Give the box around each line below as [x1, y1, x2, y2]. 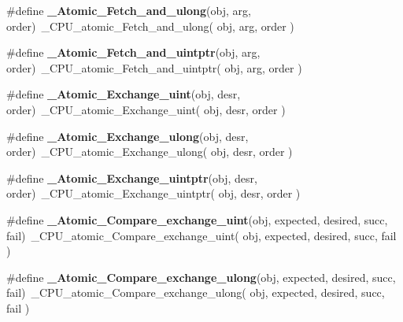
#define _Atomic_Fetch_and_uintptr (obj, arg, [6, 44, 261, 61]
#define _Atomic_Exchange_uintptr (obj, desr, [6, 169, 257, 186]
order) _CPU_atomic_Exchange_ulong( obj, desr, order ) [6, 143, 293, 160]
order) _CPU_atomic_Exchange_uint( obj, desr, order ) [6, 101, 286, 117]
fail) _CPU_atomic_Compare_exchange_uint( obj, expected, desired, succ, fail [6, 227, 397, 243]
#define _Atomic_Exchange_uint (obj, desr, [6, 86, 241, 102]
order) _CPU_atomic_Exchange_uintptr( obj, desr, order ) [6, 185, 301, 202]
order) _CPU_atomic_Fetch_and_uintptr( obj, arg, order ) [6, 59, 302, 76]
